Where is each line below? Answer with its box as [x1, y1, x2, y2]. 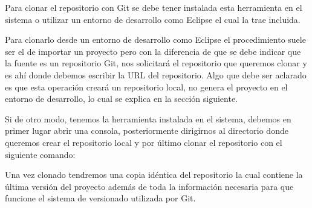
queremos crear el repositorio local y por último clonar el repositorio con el [5, 136, 282, 148]
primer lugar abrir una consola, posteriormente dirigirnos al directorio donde [5, 124, 288, 137]
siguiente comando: [5, 148, 76, 160]
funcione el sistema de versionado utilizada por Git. [5, 192, 196, 204]
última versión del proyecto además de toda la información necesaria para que [5, 180, 294, 192]
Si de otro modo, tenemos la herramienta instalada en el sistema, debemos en [5, 112, 291, 125]
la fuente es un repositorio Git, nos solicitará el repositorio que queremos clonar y [5, 57, 307, 69]
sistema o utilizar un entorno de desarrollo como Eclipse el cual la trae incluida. [5, 13, 301, 25]
